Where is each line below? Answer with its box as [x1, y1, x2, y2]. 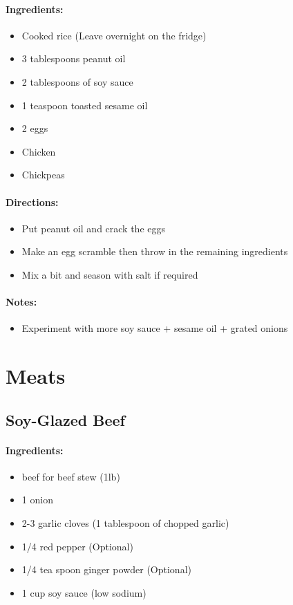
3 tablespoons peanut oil [21, 51, 126, 66]
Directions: [6, 194, 59, 209]
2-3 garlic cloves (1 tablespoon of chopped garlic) [21, 516, 229, 530]
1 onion [21, 492, 53, 507]
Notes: [6, 295, 37, 309]
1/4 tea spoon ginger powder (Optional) [21, 562, 191, 577]
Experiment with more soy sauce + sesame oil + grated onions [21, 321, 288, 335]
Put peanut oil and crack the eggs [21, 221, 165, 235]
